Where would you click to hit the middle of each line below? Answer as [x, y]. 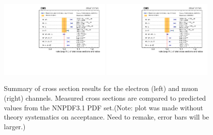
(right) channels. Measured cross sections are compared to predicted [105, 98]
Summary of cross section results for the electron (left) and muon [101, 88]
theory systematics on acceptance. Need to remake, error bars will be [106, 117]
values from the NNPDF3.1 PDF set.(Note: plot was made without [104, 107]
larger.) [15, 126]
